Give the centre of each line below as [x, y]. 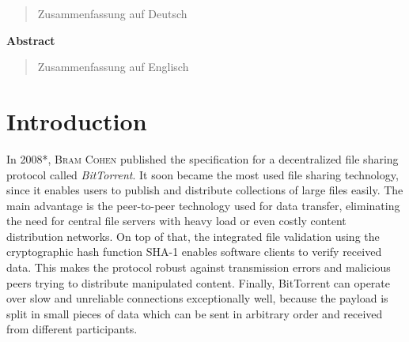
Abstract [31, 40]
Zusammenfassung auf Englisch [113, 67]
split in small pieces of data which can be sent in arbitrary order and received [195, 313]
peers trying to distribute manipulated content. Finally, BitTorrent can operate [199, 282]
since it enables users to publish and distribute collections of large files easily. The [205, 190]
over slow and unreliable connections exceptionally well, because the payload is [197, 298]
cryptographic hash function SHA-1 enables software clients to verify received [194, 252]
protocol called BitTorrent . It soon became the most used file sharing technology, [203, 174]
